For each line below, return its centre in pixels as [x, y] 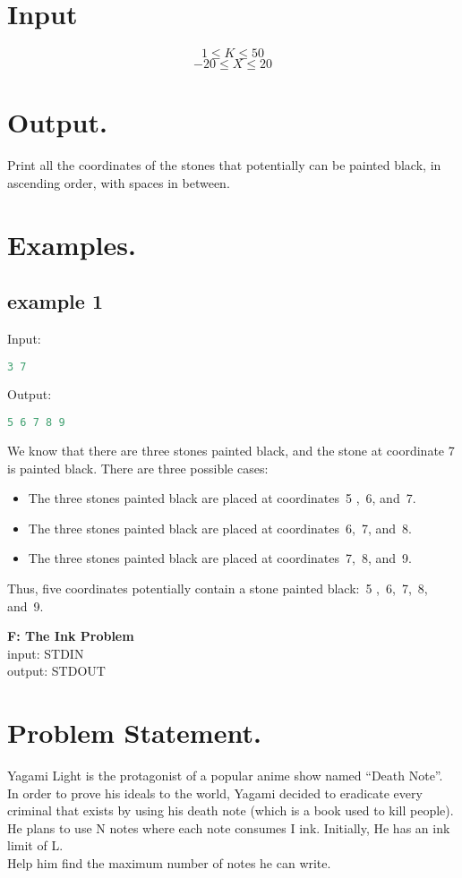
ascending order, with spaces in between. [119, 182]
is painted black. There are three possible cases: [138, 468]
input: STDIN [46, 653]
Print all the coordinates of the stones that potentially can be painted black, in [224, 165]
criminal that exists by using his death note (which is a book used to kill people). [231, 810]
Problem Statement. [134, 733]
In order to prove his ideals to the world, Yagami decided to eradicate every [215, 793]
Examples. [72, 244]
